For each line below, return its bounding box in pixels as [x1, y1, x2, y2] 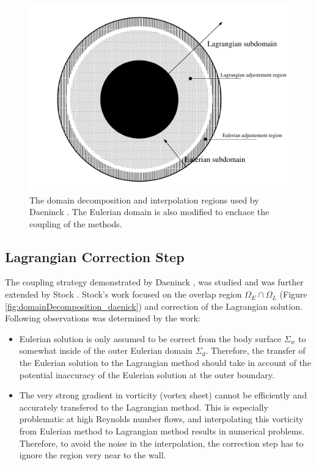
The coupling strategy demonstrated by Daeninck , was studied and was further [5, 276, 304, 288]
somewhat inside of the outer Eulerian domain [19, 344, 193, 357]
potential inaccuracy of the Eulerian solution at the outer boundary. [19, 368, 274, 381]
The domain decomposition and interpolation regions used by [29, 193, 259, 206]
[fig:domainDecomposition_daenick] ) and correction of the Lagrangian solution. [5, 299, 303, 312]
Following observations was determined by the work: [5, 312, 200, 324]
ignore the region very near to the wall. [19, 449, 166, 461]
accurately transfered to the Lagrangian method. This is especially [19, 400, 268, 413]
